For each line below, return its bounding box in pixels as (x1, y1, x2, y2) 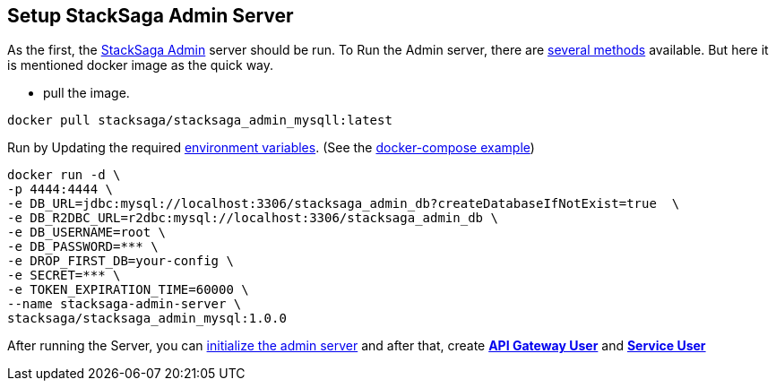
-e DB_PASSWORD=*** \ (7, 239, 159, 254)
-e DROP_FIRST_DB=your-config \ (7, 254, 234, 269)
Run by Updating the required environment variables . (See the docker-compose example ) (7, 140, 535, 156)
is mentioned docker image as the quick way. (7, 57, 274, 73)
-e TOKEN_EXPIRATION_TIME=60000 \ (7, 282, 249, 297)
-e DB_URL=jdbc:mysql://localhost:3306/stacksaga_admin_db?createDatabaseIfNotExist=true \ (7, 196, 680, 211)
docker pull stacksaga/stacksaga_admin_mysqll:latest (7, 113, 392, 128)
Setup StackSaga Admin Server (7, 4, 294, 27)
